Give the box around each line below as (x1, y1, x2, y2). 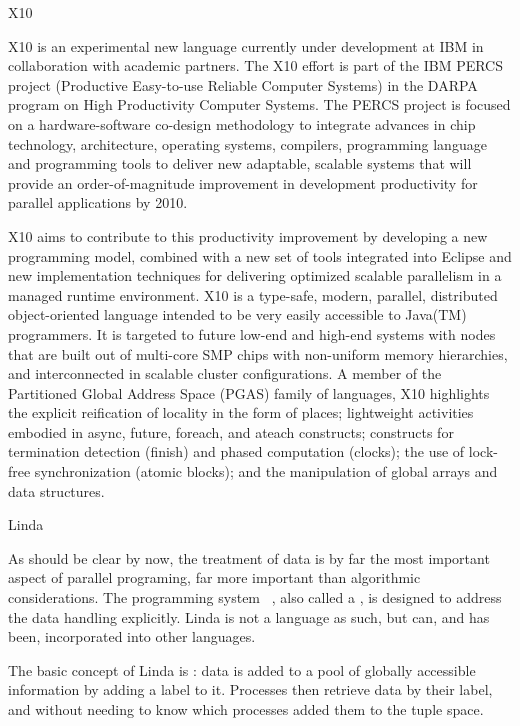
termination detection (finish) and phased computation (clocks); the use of (8, 441, 465, 462)
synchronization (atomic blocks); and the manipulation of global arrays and (34, 461, 498, 482)
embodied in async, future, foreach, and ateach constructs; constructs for (8, 421, 454, 442)
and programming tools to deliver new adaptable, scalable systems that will (8, 153, 472, 174)
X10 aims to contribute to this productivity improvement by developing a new (8, 225, 488, 246)
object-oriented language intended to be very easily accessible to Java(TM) (8, 304, 467, 325)
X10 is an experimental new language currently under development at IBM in (8, 35, 484, 56)
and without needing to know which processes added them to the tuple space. (8, 699, 484, 719)
